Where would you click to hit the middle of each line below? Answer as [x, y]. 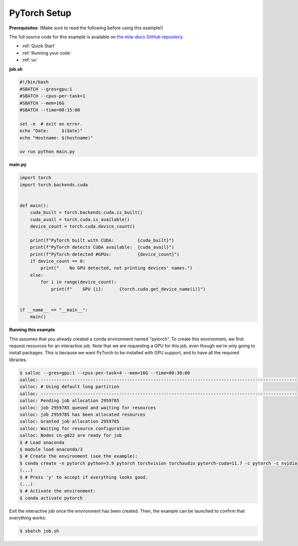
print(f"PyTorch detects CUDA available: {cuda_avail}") [102, 247]
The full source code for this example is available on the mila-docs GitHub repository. [96, 37]
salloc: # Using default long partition [69, 387]
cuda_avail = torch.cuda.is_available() [80, 219]
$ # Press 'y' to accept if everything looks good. [84, 477]
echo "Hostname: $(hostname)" [56, 138]
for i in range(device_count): [78, 282]
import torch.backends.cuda [54, 185]
